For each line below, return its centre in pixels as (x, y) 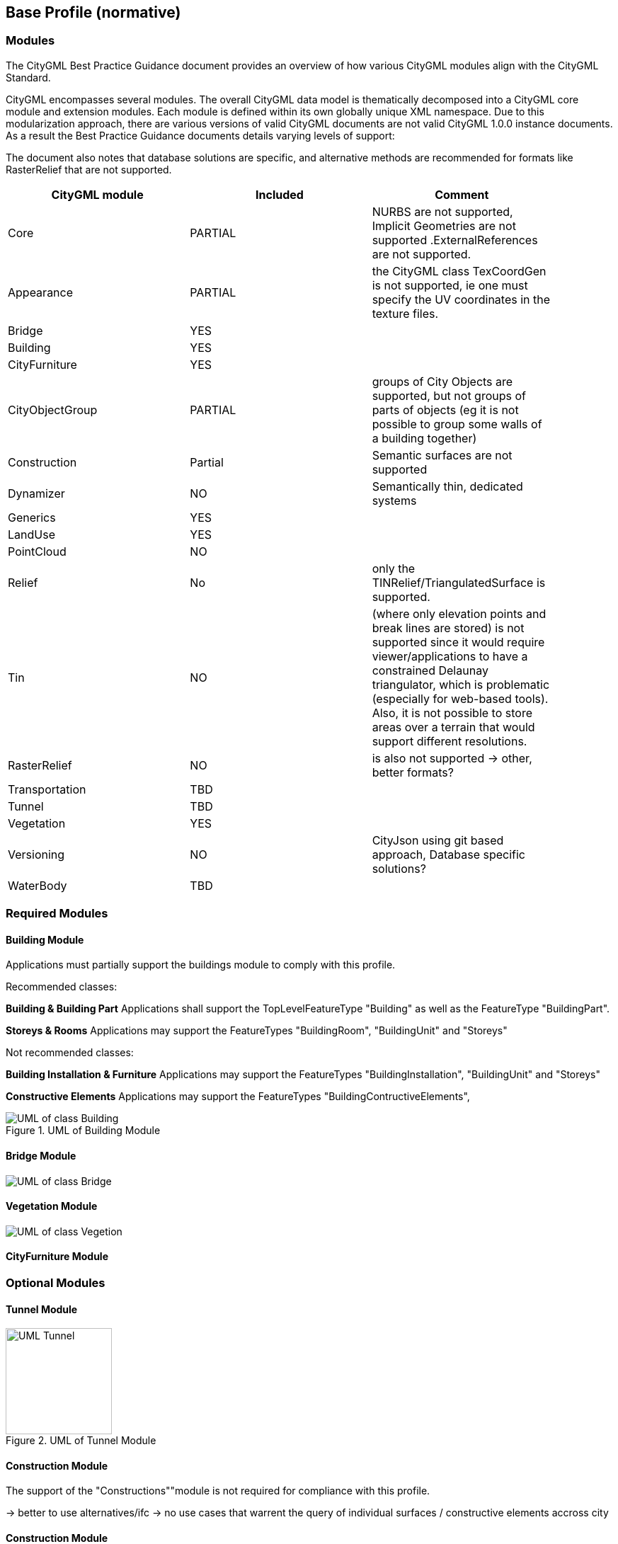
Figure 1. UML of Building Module (83, 1131)
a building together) (424, 438)
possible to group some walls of (457, 424)
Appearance (41, 292)
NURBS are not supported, (442, 211)
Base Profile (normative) (93, 12)
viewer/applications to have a (450, 656)
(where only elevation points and (459, 613)
